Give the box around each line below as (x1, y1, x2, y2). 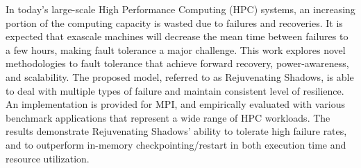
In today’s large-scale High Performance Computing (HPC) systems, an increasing (6, 2, 355, 16)
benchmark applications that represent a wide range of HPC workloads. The (6, 110, 330, 124)
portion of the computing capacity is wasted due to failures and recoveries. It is (6, 15, 343, 30)
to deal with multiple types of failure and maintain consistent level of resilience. (6, 83, 344, 97)
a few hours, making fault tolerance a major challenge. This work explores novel (6, 42, 346, 57)
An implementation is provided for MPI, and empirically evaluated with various (6, 97, 345, 111)
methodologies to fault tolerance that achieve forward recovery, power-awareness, (6, 56, 349, 71)
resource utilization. (6, 151, 90, 165)
